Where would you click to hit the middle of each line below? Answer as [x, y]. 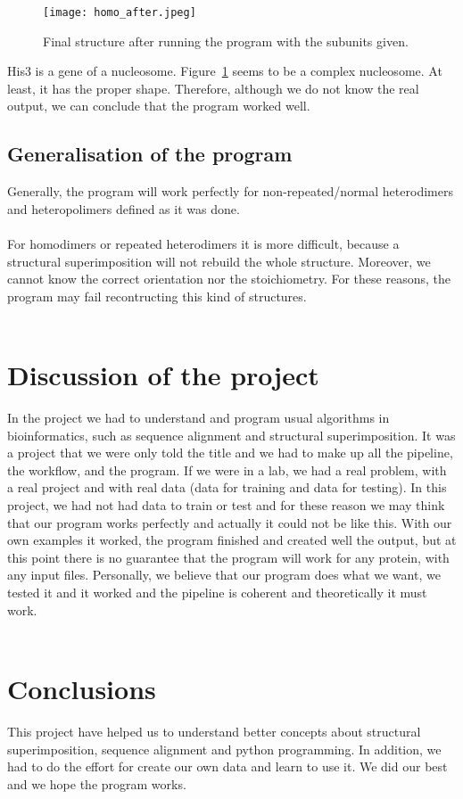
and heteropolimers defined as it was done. [124, 208]
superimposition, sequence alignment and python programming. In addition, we [224, 749]
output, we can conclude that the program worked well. [159, 106]
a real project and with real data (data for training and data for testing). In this [227, 487]
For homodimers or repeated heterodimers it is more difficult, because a [203, 244]
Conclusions [82, 689]
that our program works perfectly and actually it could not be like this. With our [230, 522]
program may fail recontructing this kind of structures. [157, 296]
